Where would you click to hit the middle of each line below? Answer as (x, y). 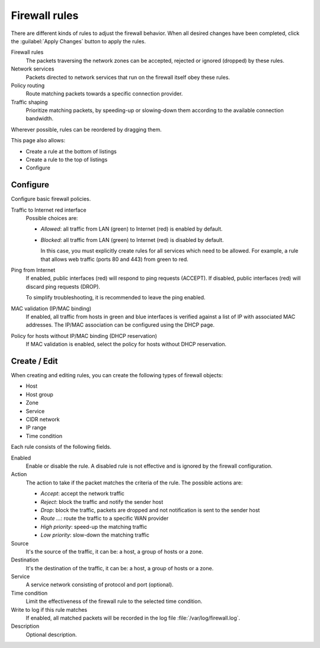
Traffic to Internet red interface (49, 210)
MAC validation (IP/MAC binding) (51, 308)
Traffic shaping (29, 102)
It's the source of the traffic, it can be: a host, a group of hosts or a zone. (115, 551)
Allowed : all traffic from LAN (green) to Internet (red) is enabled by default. (132, 229)
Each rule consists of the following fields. (61, 447)
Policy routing (28, 85)
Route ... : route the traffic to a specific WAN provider (105, 518)
